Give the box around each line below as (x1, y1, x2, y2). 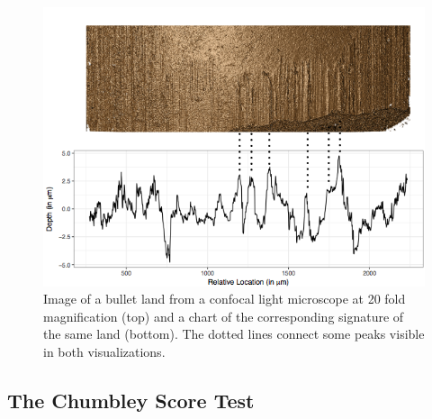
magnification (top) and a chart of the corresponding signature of (43, 306, 404, 325)
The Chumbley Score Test (7, 386, 255, 414)
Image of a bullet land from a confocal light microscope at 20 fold (43, 289, 406, 308)
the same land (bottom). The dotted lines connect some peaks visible (43, 324, 425, 343)
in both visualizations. (43, 342, 166, 360)
